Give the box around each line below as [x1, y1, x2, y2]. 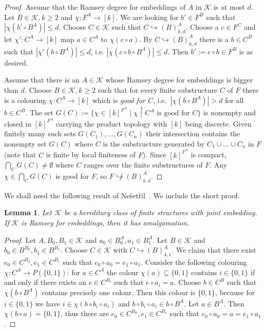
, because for [215, 286, 255, 297]
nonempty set [4, 138, 47, 149]
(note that [4, 149, 36, 160]
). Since [142, 149, 166, 160]
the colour [106, 266, 139, 277]
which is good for [92, 94, 145, 105]
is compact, [191, 149, 227, 160]
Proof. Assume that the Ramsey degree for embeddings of [4, 2, 186, 12]
